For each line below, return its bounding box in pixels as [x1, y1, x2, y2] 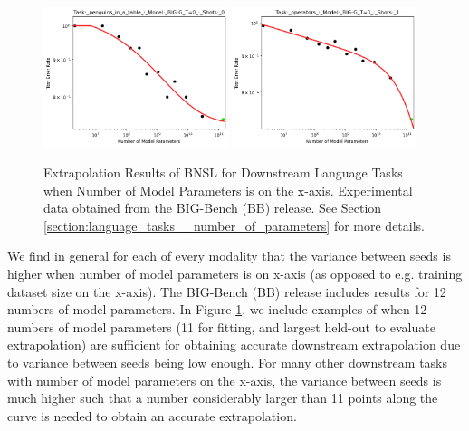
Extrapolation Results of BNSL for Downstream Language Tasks [43, 163, 403, 182]
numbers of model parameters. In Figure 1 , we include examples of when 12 [7, 300, 427, 319]
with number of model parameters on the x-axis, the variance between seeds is [7, 370, 442, 389]
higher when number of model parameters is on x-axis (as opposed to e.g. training [7, 264, 463, 283]
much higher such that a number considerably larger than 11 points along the [7, 388, 438, 407]
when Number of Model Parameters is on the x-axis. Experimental [43, 180, 413, 199]
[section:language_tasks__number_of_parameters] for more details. [43, 215, 425, 235]
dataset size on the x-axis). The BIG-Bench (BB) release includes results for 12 [7, 282, 446, 301]
